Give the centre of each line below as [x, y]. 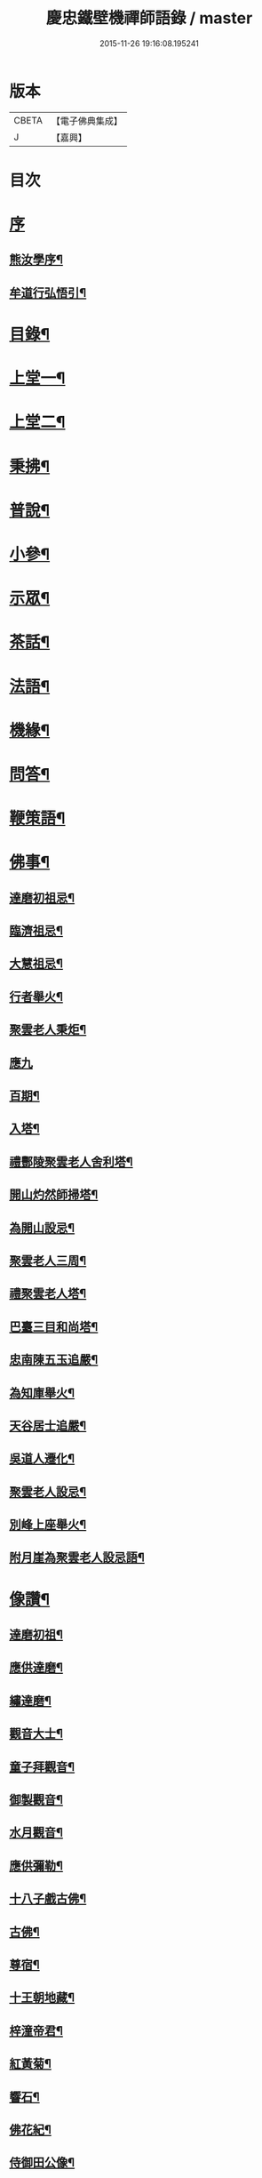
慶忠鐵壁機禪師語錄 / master [149, 18]
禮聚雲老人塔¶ [48, 1294]
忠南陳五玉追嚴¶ [54, 1360]
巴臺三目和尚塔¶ [54, 1327]
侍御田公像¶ [42, 2162]
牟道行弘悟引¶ [48, 293]
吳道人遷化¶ [42, 1459]
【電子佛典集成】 [87, 121]
